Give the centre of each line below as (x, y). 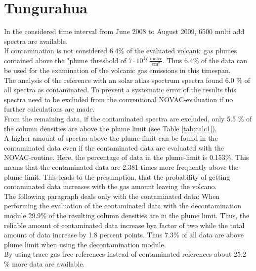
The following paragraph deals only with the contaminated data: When (112, 196)
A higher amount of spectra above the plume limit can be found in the (111, 138)
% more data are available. (44, 263)
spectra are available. (36, 41)
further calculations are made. (49, 109)
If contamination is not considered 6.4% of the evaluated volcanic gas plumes (121, 51)
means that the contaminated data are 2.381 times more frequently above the (121, 167)
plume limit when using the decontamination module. (85, 244)
